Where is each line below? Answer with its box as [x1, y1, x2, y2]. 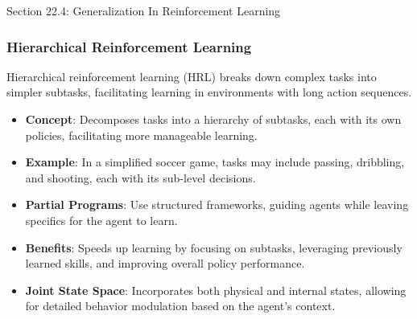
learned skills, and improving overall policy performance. [25, 255, 305, 272]
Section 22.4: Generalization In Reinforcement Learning [6, 2, 281, 18]
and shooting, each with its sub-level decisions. [25, 169, 256, 186]
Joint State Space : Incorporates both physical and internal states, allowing [25, 281, 407, 298]
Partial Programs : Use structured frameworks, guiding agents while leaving [25, 196, 409, 213]
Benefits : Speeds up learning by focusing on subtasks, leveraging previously [25, 239, 403, 256]
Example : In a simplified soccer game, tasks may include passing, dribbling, [25, 153, 405, 170]
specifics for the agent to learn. [25, 211, 178, 228]
